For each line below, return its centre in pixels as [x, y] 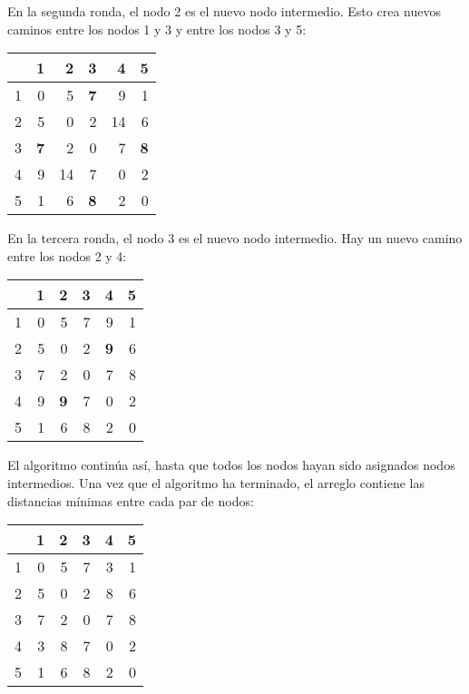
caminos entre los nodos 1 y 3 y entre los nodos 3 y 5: [157, 29]
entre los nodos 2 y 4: [67, 255]
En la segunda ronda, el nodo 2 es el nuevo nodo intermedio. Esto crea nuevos [224, 11]
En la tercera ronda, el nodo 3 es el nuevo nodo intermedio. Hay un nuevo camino [235, 238]
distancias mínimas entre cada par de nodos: [131, 500]
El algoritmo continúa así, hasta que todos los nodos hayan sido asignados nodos [231, 465]
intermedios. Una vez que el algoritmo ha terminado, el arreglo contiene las [216, 482]
